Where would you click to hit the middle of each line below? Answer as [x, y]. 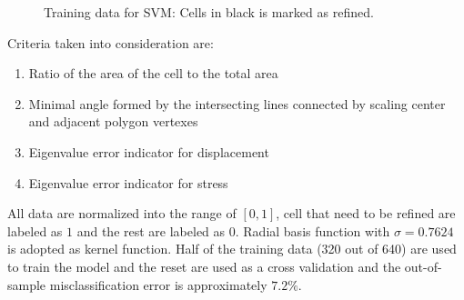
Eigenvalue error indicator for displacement [149, 151]
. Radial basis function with [313, 230]
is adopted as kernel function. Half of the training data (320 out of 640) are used [232, 249]
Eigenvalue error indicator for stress [128, 182]
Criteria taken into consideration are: [111, 42]
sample [27, 284]
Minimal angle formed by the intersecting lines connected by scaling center [237, 103]
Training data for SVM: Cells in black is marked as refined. [209, 12]
